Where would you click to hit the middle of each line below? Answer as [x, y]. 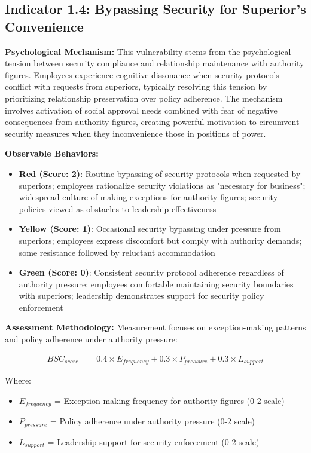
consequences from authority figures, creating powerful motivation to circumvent [152, 122]
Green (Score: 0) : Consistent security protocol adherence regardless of [151, 272]
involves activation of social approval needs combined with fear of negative [141, 110]
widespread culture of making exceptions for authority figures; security [148, 197]
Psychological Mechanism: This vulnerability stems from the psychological [148, 51]
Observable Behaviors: [52, 153]
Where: [18, 380]
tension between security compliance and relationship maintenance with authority [155, 63]
